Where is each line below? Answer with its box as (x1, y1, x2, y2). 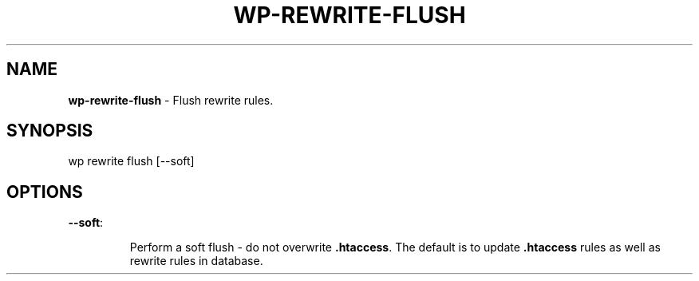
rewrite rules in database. (129, 254, 263, 268)
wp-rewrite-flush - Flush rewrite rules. (68, 93, 274, 107)
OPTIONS (6, 181, 83, 202)
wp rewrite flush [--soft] (68, 154, 195, 168)
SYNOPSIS (6, 121, 93, 141)
